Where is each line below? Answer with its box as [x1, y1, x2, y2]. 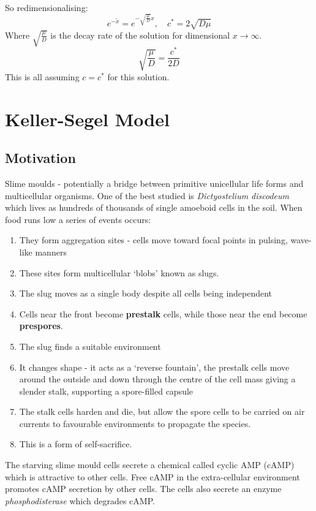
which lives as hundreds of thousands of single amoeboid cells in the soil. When [5, 201, 303, 214]
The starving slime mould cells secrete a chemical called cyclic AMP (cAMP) [5, 458, 295, 471]
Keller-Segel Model [5, 106, 170, 131]
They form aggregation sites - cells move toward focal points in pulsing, [19, 233, 288, 246]
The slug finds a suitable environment [19, 339, 161, 352]
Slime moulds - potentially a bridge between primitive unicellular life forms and [5, 176, 304, 189]
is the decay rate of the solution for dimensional [50, 28, 230, 41]
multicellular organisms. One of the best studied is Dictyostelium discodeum [5, 189, 290, 202]
